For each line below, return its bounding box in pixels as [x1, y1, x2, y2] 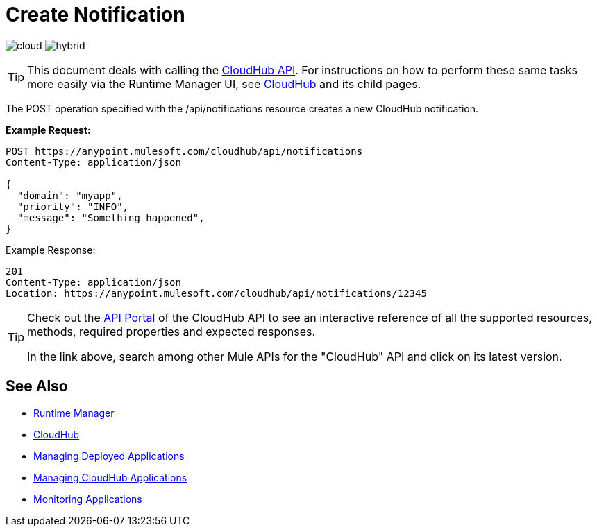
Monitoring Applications [33, 492, 142, 505]
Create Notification [6, 3, 185, 26]
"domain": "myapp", [17, 189, 123, 201]
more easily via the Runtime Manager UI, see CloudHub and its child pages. [27, 76, 421, 91]
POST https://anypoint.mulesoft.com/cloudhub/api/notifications [6, 145, 363, 157]
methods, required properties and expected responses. [27, 324, 316, 338]
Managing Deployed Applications [33, 449, 185, 462]
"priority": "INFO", [17, 200, 129, 212]
